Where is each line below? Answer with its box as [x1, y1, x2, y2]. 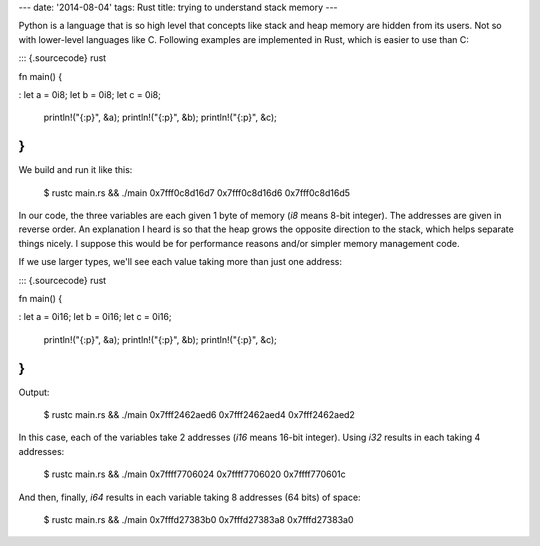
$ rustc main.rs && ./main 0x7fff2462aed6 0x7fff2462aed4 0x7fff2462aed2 [43, 409, 355, 421]
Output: [18, 386, 50, 398]
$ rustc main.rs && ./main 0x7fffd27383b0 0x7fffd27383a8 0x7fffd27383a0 [43, 514, 354, 526]
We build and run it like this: [18, 164, 133, 176]
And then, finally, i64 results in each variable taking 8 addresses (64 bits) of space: [18, 491, 361, 503]
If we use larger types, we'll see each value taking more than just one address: [18, 256, 343, 268]
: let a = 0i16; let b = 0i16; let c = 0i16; [18, 311, 172, 323]
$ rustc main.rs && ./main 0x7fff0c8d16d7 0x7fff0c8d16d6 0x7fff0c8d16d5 [43, 186, 350, 199]
